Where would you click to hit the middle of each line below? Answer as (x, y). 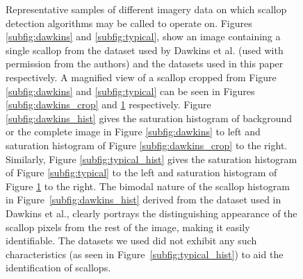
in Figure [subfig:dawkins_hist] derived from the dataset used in (144, 200)
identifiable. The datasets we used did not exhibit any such (131, 240)
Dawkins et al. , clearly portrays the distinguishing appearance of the (151, 213)
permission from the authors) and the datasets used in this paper (145, 64)
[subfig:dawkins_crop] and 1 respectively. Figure (108, 104)
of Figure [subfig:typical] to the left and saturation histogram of (141, 172)
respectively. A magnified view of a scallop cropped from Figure (141, 77)
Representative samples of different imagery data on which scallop (146, 9)
